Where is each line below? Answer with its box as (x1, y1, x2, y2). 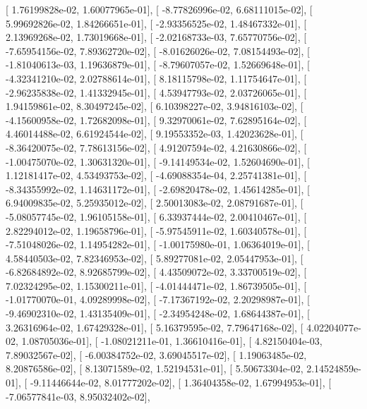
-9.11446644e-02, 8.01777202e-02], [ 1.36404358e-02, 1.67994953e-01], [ (30, 375, 332, 390)
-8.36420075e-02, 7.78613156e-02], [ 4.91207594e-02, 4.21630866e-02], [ (6, 140, 307, 154)
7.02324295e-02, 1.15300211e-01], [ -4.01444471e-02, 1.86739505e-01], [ (6, 278, 307, 293)
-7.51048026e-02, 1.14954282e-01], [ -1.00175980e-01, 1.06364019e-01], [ (6, 237, 310, 252)
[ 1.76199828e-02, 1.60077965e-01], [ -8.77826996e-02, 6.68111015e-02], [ (6, 2, 313, 16)
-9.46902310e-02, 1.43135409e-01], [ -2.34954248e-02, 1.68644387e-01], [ (6, 306, 310, 321)
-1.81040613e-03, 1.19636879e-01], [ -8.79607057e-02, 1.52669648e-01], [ (6, 57, 310, 72)
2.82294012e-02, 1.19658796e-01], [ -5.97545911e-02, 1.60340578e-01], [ (6, 223, 307, 238)
